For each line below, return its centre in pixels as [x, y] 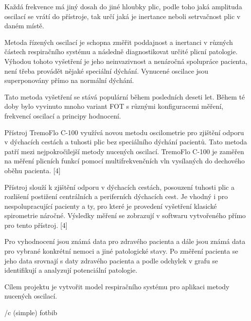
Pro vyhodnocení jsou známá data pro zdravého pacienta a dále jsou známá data [125, 241]
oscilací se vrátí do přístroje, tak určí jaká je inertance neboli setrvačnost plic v [123, 16]
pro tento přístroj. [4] [36, 225]
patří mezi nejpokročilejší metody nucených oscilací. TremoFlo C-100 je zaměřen [124, 151]
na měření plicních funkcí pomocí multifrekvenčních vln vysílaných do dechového [125, 161]
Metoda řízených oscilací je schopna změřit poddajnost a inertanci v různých [119, 42]
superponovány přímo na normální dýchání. [69, 80]
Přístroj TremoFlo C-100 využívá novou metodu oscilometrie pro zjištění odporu [124, 132]
